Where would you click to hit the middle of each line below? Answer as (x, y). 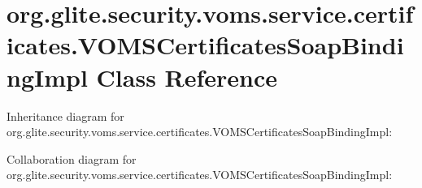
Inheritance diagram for (65, 115)
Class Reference (187, 77)
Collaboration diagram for (72, 158)
